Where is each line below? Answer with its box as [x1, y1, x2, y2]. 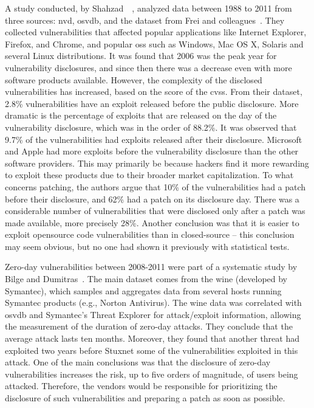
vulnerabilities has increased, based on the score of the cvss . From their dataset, [5, 85, 302, 98]
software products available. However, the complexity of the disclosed [5, 73, 262, 86]
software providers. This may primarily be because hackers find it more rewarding [5, 156, 309, 169]
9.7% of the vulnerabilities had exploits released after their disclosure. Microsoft [5, 133, 302, 145]
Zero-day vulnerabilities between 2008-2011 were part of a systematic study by [5, 260, 298, 273]
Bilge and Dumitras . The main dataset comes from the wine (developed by [5, 272, 288, 285]
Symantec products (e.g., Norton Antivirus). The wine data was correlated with [5, 296, 302, 309]
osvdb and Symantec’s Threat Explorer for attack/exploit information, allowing [5, 308, 301, 320]
